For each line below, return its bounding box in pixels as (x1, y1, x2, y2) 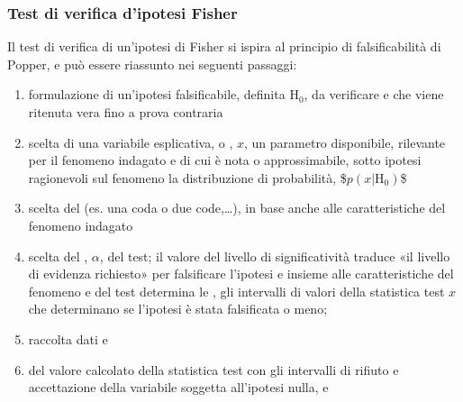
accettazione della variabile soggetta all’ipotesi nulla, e (28, 378, 329, 397)
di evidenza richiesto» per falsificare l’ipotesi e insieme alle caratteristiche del (28, 264, 454, 283)
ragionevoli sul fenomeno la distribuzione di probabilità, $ (28, 168, 347, 187)
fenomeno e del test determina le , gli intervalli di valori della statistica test (28, 281, 445, 300)
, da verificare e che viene (304, 85, 444, 104)
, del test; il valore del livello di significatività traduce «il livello (99, 246, 450, 265)
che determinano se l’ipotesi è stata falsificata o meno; (28, 299, 328, 318)
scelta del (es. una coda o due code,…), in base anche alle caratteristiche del (28, 198, 446, 217)
